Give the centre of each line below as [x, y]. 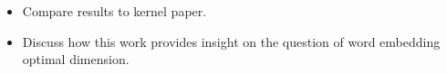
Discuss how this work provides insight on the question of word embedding [231, 41]
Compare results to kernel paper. [114, 11]
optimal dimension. [76, 59]
